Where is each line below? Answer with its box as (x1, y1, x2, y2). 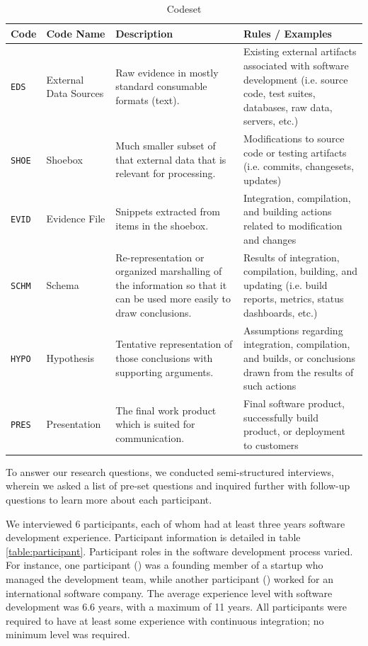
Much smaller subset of (115, 138, 216, 153)
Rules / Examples (243, 25, 332, 40)
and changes (243, 232, 297, 246)
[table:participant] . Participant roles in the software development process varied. (6, 543, 353, 558)
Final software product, (243, 395, 345, 410)
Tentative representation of (115, 336, 233, 351)
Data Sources (46, 86, 104, 101)
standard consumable (115, 79, 207, 93)
